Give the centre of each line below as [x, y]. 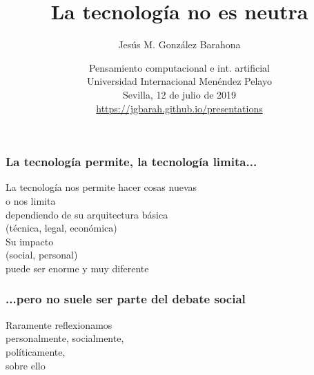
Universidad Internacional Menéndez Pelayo [179, 81]
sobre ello [26, 365]
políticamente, [36, 351]
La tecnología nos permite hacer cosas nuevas [101, 187]
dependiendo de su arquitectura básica [87, 214]
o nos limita [31, 200]
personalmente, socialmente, [65, 338]
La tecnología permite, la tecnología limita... [131, 162]
